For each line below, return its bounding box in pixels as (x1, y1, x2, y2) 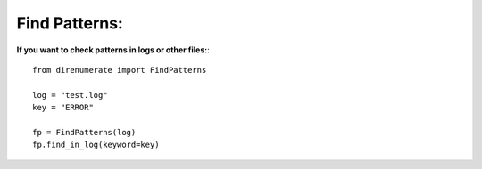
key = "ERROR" (32, 102, 94, 113)
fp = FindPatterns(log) (32, 127, 137, 137)
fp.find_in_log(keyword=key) (32, 140, 160, 150)
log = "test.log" (32, 90, 108, 100)
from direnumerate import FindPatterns (32, 65, 207, 75)
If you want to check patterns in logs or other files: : (16, 44, 210, 55)
